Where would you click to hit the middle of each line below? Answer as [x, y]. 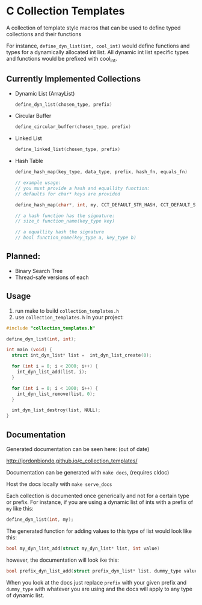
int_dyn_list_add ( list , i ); [52, 372]
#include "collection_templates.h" [51, 328]
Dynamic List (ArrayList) [45, 93]
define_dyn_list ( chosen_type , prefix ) [63, 104]
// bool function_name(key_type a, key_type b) [75, 238]
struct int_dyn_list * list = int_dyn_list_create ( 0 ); [82, 355]
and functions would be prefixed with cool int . [62, 59]
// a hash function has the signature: [65, 216]
